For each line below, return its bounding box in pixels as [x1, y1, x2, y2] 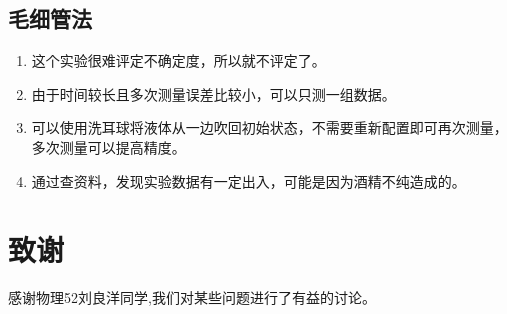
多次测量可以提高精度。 [31, 136, 186, 157]
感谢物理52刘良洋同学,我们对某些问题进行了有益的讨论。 [8, 287, 376, 308]
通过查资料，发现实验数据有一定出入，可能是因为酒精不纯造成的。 [31, 170, 466, 191]
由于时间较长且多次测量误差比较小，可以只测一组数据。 [31, 83, 396, 104]
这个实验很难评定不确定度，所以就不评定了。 [31, 50, 326, 71]
